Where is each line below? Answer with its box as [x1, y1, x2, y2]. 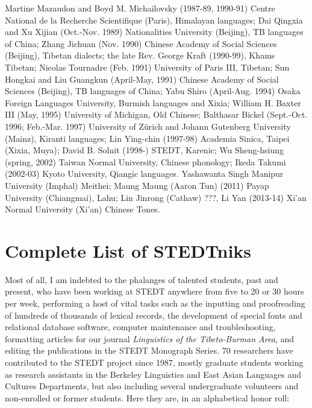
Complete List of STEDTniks [5, 238, 252, 263]
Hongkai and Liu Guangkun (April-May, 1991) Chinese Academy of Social [5, 72, 279, 85]
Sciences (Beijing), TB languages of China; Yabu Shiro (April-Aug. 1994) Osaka [5, 84, 301, 97]
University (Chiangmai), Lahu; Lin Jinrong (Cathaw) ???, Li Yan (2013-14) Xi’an [5, 191, 307, 203]
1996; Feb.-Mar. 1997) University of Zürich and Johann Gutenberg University [5, 120, 291, 132]
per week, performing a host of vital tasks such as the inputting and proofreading [5, 297, 305, 309]
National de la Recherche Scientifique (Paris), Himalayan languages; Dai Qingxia [5, 13, 303, 26]
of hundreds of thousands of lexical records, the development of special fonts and [5, 308, 302, 321]
